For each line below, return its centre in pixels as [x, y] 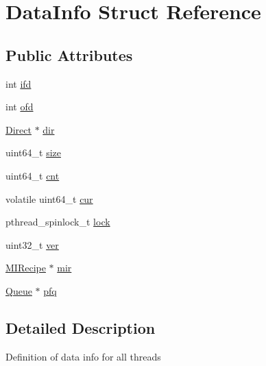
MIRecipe [26, 268]
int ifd [19, 83]
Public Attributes [69, 54]
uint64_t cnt [33, 175]
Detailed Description [81, 327]
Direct [19, 129]
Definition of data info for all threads [83, 356]
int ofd [20, 107]
